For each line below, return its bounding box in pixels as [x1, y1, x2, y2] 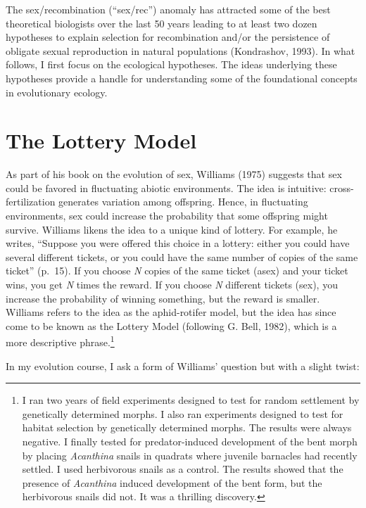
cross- [329, 180, 354, 195]
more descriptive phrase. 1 [6, 333, 115, 350]
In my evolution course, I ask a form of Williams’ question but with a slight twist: [6, 358, 360, 373]
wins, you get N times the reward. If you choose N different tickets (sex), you [6, 277, 338, 292]
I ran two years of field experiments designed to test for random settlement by [22, 393, 360, 407]
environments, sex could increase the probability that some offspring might [6, 208, 328, 223]
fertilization [6, 194, 56, 209]
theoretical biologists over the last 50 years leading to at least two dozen [6, 15, 317, 30]
